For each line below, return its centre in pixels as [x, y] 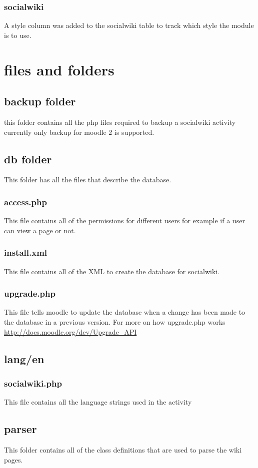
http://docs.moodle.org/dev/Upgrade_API [70, 331]
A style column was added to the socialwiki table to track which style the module [129, 25]
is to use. [18, 35]
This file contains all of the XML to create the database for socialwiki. [112, 271]
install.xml [26, 252]
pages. [13, 459]
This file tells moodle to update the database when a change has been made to [125, 312]
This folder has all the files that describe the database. [88, 180]
